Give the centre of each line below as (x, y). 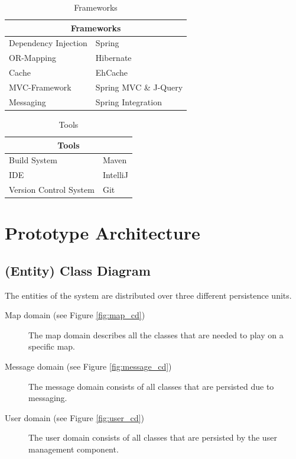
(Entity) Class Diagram (78, 270)
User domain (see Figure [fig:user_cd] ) (74, 417)
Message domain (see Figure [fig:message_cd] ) (88, 366)
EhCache (112, 72)
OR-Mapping (32, 58)
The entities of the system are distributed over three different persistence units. (148, 295)
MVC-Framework (40, 87)
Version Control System (52, 190)
